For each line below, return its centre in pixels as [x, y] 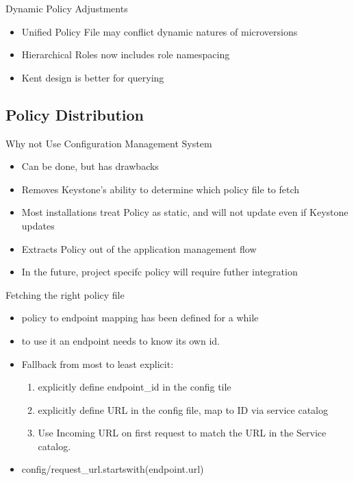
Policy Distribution [75, 114]
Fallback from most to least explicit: [98, 363]
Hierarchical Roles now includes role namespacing [126, 54]
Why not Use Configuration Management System [109, 143]
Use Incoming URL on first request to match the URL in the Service [182, 433]
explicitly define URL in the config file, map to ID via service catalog [183, 409]
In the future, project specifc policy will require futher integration [160, 272]
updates [38, 225]
